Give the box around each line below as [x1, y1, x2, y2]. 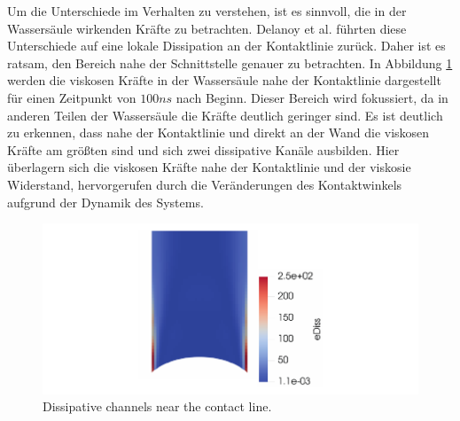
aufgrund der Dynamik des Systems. [7, 192, 204, 211]
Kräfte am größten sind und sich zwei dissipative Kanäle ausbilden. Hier [7, 140, 400, 159]
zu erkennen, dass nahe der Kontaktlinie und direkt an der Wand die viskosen [7, 123, 430, 142]
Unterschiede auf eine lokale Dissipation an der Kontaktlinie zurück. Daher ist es [7, 36, 446, 55]
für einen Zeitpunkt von [7, 88, 136, 106]
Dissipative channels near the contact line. [43, 397, 272, 416]
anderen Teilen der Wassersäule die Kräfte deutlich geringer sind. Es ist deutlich [7, 105, 443, 124]
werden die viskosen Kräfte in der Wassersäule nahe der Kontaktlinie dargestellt [7, 71, 441, 90]
